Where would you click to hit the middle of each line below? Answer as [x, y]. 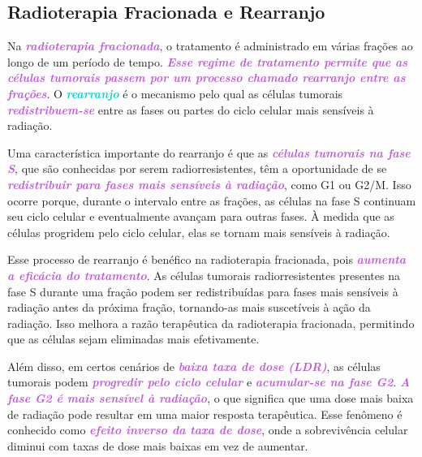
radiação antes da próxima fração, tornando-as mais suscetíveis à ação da [189, 307]
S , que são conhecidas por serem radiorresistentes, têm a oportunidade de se [197, 168]
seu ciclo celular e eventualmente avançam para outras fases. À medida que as [201, 216]
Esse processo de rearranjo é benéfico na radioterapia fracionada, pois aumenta [207, 259]
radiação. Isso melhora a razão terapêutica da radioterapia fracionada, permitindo [211, 323]
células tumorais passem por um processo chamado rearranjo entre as [207, 78]
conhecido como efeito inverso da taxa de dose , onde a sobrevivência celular [208, 430]
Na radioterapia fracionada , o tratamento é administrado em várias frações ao [210, 46]
